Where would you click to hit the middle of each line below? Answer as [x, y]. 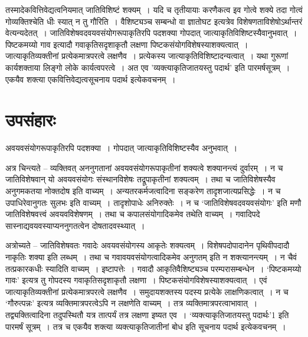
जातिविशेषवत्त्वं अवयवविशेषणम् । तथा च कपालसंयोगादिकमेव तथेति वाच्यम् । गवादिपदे [133, 214]
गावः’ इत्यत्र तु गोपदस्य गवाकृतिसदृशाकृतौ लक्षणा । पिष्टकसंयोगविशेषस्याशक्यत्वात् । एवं [136, 280]
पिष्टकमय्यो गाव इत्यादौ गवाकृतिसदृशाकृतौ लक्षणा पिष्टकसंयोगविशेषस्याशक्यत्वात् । [127, 44]
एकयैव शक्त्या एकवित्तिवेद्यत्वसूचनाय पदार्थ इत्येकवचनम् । [91, 79]
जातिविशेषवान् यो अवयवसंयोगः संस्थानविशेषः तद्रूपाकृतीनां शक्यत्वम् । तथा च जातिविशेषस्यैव [140, 179]
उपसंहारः [31, 120]
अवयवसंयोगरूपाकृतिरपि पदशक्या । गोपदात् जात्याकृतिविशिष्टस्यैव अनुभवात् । [122, 148]
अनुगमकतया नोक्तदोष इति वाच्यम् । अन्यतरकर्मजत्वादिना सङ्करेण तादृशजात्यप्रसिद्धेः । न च [143, 191]
